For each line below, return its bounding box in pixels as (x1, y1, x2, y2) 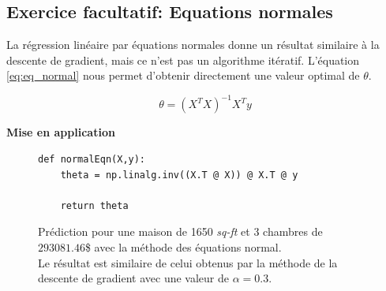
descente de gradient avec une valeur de (38, 270, 230, 286)
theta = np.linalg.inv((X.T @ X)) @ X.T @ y (60, 169, 298, 181)
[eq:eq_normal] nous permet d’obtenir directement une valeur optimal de (6, 67, 360, 84)
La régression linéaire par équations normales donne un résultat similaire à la (6, 36, 380, 53)
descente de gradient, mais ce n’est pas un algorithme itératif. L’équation (6, 51, 360, 68)
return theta (60, 200, 129, 211)
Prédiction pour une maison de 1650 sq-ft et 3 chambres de (38, 223, 323, 240)
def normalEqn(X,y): (38, 154, 146, 166)
